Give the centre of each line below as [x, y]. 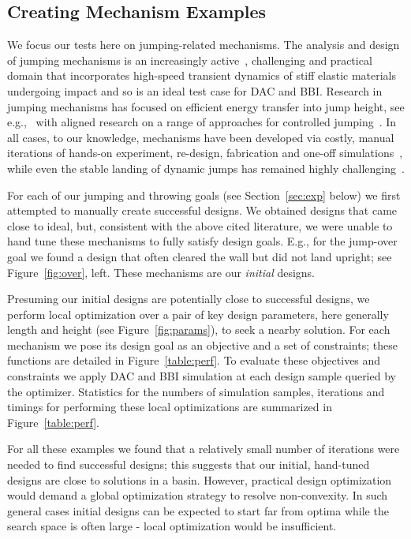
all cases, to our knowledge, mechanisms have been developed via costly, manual [201, 137]
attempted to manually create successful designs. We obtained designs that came [202, 210]
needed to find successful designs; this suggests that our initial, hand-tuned [189, 464]
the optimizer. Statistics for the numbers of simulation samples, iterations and [196, 391]
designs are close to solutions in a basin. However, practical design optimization [200, 479]
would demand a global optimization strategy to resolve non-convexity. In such [198, 495]
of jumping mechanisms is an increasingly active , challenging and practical [190, 60]
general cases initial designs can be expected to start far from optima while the [198, 510]
